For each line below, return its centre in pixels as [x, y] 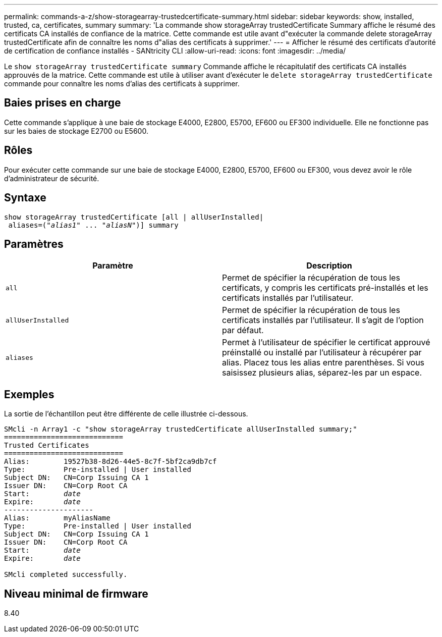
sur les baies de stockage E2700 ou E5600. [76, 131]
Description [329, 266]
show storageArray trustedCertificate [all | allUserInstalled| [134, 217]
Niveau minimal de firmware [76, 594]
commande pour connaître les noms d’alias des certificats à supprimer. [122, 84]
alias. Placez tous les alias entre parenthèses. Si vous [323, 363]
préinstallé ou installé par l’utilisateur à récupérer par [322, 353]
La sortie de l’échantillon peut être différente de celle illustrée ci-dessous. [126, 414]
